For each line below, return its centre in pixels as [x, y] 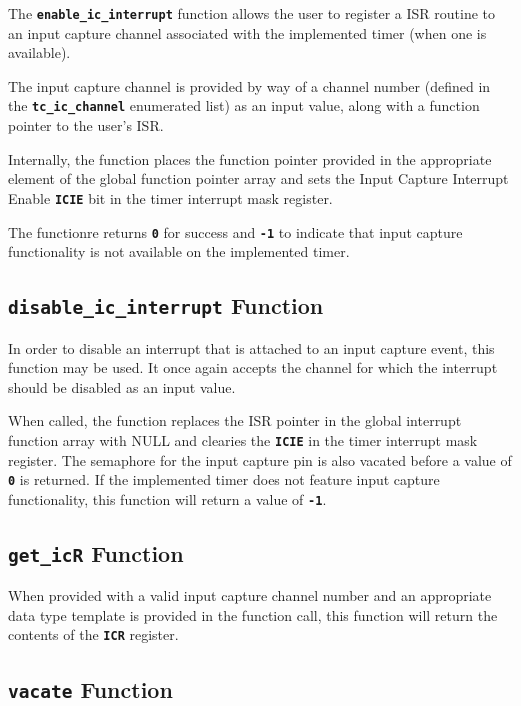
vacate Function [90, 688]
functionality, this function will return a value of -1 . [167, 498]
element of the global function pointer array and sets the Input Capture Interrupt [258, 178]
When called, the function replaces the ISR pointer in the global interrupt [235, 420]
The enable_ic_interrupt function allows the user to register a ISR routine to [251, 13]
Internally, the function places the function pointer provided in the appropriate [250, 158]
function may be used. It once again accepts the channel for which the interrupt [253, 367]
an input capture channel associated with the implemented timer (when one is [247, 32]
